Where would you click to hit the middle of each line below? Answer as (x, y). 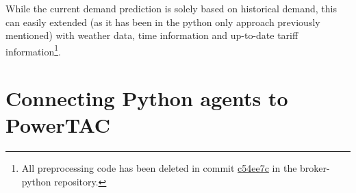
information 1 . (33, 50)
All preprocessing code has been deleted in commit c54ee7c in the (159, 168)
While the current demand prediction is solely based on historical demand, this (171, 8)
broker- (315, 168)
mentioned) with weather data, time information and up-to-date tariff (152, 35)
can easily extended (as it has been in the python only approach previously (163, 22)
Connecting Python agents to (147, 98)
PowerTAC (58, 125)
